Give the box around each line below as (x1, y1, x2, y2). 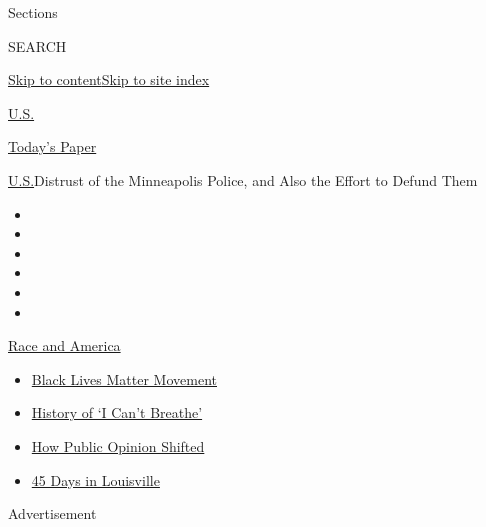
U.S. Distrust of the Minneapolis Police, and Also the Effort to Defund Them (8, 169, 478, 190)
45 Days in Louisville (31, 469, 160, 490)
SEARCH (8, 35, 67, 56)
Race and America (8, 335, 121, 356)
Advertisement (8, 503, 97, 524)
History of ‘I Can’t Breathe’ (31, 402, 203, 423)
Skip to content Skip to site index (8, 69, 210, 90)
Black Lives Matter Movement (31, 368, 217, 389)
